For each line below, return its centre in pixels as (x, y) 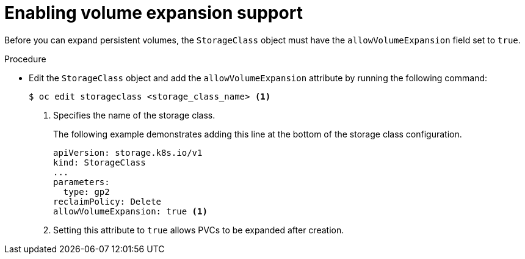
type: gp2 (86, 192)
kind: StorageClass (100, 162)
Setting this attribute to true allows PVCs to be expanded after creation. (199, 230)
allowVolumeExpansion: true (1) (130, 211)
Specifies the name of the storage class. (134, 115)
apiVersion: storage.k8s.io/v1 (128, 152)
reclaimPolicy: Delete (107, 201)
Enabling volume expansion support (154, 13)
